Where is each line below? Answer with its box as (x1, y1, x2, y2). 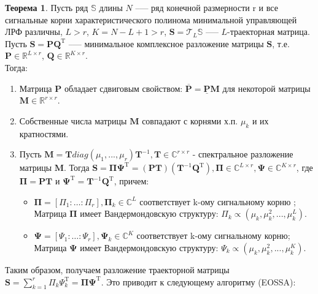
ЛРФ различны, (5, 25, 63, 38)
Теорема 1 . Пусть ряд (5, 1, 88, 13)
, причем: (114, 175, 149, 187)
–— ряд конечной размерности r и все (135, 1, 278, 13)
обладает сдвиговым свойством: (64, 81, 183, 94)
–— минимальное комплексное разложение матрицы (68, 37, 264, 50)
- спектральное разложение (192, 148, 293, 160)
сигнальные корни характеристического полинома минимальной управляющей (5, 13, 297, 26)
